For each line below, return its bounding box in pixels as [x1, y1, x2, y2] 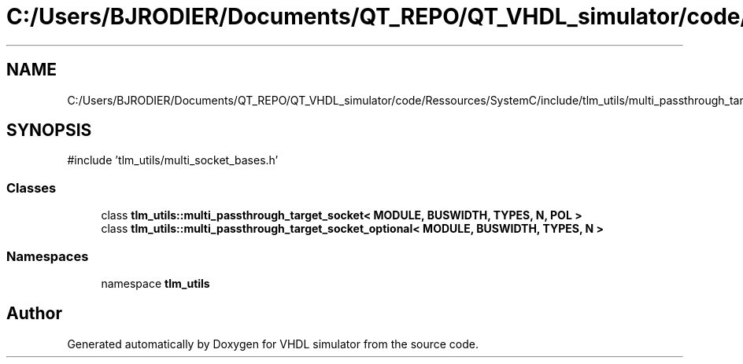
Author [6, 303, 62, 324]
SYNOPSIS [6, 120, 92, 141]
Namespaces [6, 248, 89, 264]
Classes [6, 179, 57, 196]
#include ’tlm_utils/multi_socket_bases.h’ [67, 153, 279, 167]
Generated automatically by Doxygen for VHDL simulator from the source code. [67, 336, 479, 351]
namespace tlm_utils [101, 276, 210, 290]
